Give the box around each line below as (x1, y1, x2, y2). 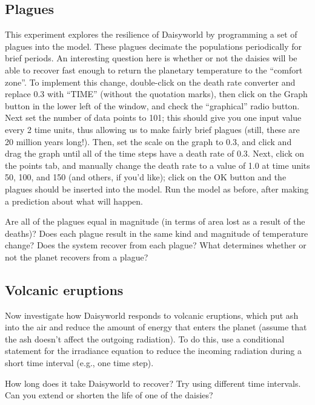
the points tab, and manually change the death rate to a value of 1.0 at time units (5, 158, 310, 171)
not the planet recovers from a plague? (5, 250, 148, 263)
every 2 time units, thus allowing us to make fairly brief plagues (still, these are (5, 123, 300, 135)
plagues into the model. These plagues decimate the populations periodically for (5, 39, 302, 52)
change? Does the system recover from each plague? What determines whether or (5, 239, 307, 251)
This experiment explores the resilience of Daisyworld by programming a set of (5, 28, 297, 41)
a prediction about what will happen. (5, 194, 143, 207)
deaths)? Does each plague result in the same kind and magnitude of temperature (5, 226, 308, 239)
